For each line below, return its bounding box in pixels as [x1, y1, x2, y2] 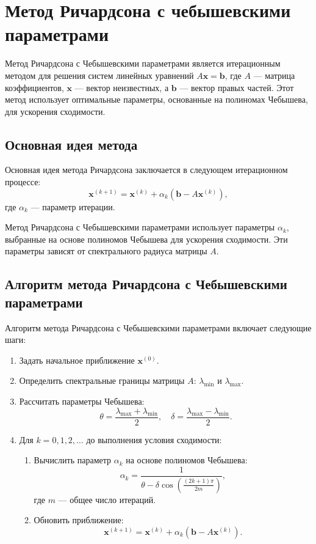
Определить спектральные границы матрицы [19, 374, 185, 387]
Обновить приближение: [34, 513, 124, 526]
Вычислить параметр [34, 454, 112, 466]
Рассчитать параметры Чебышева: [19, 395, 145, 408]
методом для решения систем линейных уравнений [5, 68, 194, 81]
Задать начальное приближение [19, 353, 135, 366]
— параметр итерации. [31, 200, 115, 213]
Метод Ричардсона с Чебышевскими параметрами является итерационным [5, 57, 281, 70]
